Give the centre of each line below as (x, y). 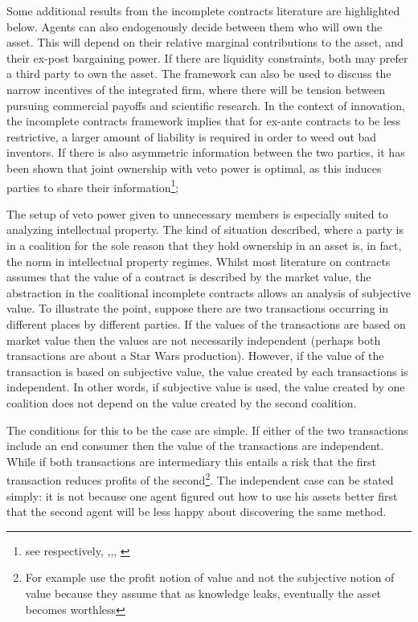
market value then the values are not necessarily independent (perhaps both (194, 340)
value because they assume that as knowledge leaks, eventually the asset (203, 593)
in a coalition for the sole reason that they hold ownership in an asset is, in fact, (204, 245)
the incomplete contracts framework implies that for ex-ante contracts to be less (204, 121)
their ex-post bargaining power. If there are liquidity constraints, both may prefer (207, 57)
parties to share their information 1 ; (93, 186)
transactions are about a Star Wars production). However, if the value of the (195, 356)
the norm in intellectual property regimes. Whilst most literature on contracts (199, 261)
